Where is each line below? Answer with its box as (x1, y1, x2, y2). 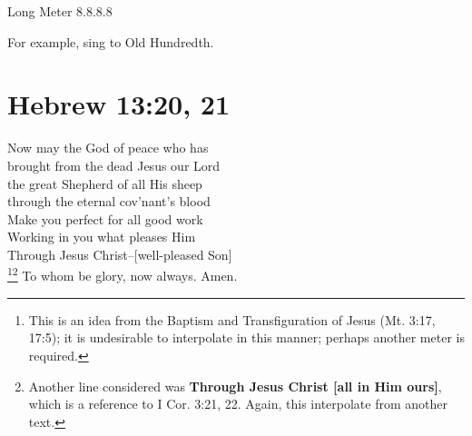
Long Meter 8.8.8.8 (7, 2, 113, 20)
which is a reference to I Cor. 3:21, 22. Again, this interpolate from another (28, 394, 448, 413)
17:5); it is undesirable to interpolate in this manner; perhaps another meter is (28, 328, 465, 347)
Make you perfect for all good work (7, 209, 203, 228)
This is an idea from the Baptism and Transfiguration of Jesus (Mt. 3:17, (28, 310, 436, 329)
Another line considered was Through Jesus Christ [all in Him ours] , (28, 376, 442, 395)
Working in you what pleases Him (7, 227, 196, 246)
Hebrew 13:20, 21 (7, 85, 231, 123)
